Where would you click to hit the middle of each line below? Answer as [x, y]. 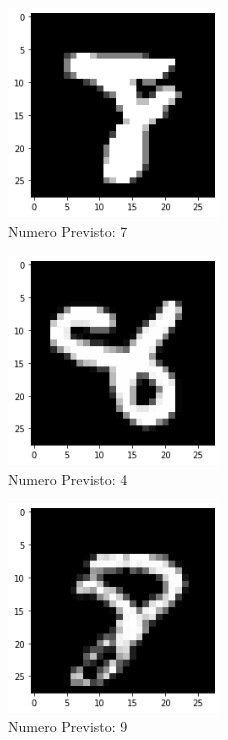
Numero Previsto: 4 [68, 478]
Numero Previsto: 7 [68, 231]
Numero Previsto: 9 [68, 726]
